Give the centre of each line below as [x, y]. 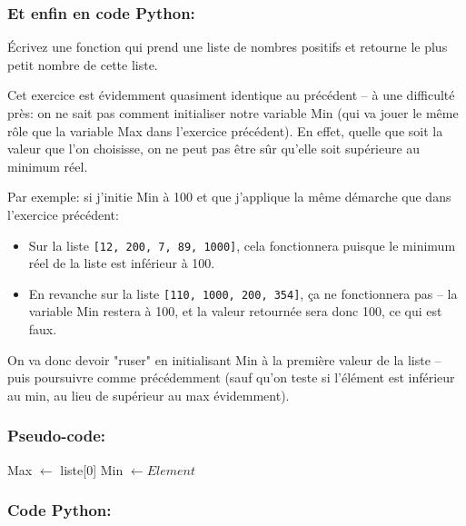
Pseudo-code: [57, 436]
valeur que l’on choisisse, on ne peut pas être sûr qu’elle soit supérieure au [214, 149]
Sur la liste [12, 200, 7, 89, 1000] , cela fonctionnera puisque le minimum [242, 245]
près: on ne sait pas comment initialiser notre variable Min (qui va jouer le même [233, 113]
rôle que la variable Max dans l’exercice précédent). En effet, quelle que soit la [225, 130]
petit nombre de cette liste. [83, 64]
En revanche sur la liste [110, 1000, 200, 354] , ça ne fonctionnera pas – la [243, 293]
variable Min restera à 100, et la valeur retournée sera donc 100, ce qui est [235, 311]
